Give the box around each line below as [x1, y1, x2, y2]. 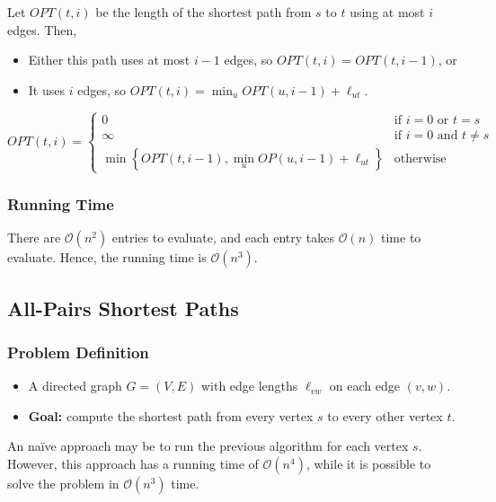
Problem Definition [7, 340, 149, 363]
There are [7, 228, 61, 247]
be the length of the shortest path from [95, 3, 312, 21]
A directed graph [28, 376, 122, 395]
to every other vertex [327, 406, 443, 425]
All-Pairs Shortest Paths [7, 294, 239, 321]
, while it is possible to [306, 454, 431, 472]
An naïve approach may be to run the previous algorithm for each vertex [7, 436, 409, 455]
